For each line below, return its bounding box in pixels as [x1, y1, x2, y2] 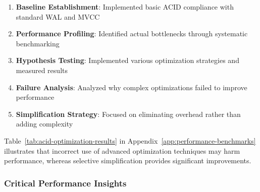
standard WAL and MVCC [16, 11, 100, 22]
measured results [16, 65, 68, 75]
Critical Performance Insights [4, 176, 127, 189]
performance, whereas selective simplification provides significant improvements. [4, 155, 251, 166]
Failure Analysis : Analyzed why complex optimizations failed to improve [16, 82, 247, 92]
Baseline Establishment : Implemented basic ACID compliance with [16, 2, 234, 12]
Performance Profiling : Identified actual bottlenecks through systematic [16, 28, 248, 39]
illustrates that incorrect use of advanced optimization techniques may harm [4, 145, 240, 156]
